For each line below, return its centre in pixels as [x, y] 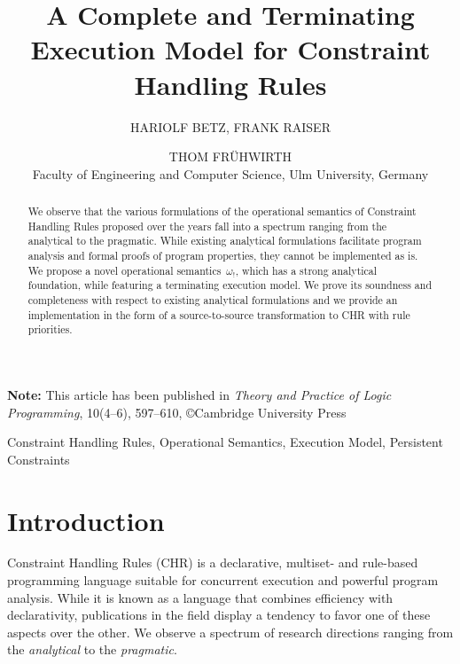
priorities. [50, 329]
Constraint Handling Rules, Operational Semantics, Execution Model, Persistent [225, 442]
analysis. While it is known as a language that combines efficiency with [200, 597]
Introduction [86, 520]
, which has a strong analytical [306, 270]
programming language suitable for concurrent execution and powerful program [223, 580]
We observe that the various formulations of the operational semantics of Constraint [222, 211]
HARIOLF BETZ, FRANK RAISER [230, 126]
